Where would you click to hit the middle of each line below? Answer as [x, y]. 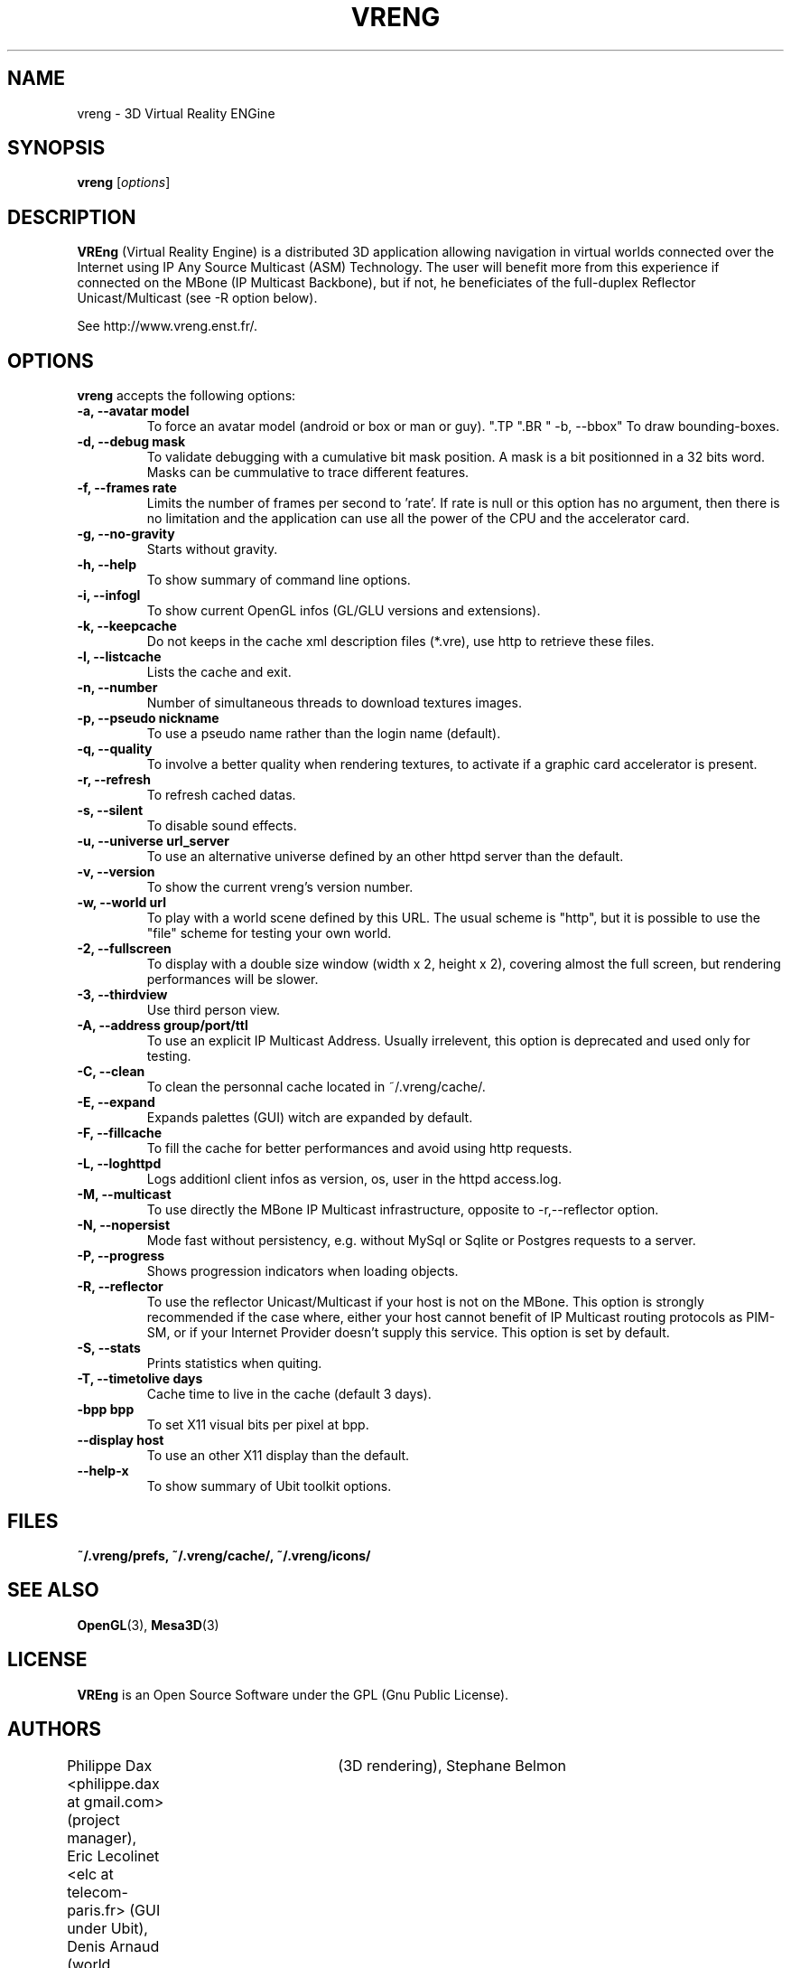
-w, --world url [122, 903]
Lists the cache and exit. [219, 672]
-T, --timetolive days [140, 1379]
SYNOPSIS [56, 148]
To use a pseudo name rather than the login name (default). [324, 734]
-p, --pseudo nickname [148, 718]
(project [93, 1819]
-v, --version [116, 872]
